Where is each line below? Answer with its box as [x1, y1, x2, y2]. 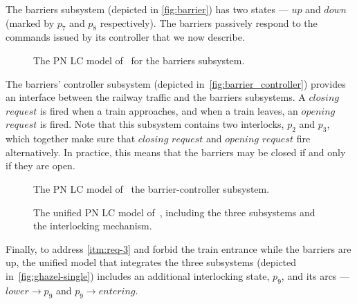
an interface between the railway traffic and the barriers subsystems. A [6, 90, 306, 104]
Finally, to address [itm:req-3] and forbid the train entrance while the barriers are [6, 241, 351, 256]
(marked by [6, 15, 55, 30]
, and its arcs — [281, 268, 350, 283]
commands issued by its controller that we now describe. [6, 30, 245, 44]
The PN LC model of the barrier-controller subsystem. [33, 181, 270, 196]
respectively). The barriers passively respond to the [100, 15, 318, 30]
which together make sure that [6, 131, 136, 146]
